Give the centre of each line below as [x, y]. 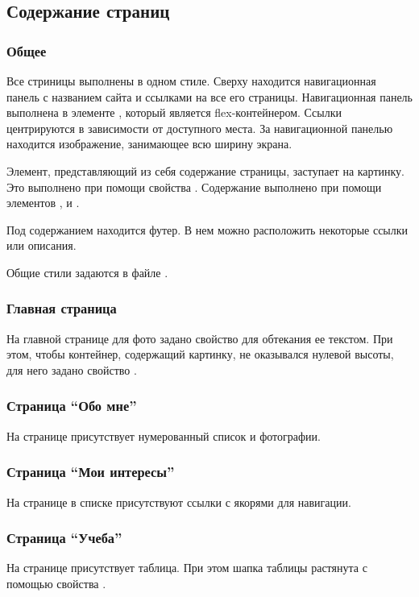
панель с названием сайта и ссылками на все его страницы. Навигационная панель [209, 96]
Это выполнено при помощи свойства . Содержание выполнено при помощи [194, 187]
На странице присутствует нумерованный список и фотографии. [164, 435]
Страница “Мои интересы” [91, 472]
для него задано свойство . [72, 369]
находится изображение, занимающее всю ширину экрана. [149, 144]
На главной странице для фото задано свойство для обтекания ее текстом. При [200, 338]
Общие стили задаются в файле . [87, 272]
